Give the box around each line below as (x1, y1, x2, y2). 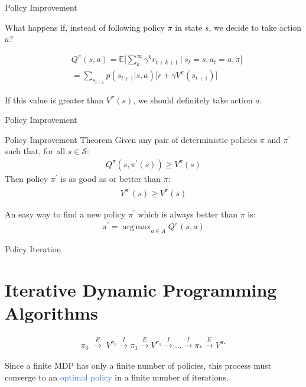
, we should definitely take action (133, 93, 253, 106)
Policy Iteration (5, 243, 61, 255)
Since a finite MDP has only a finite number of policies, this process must (5, 359, 272, 372)
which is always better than (138, 207, 237, 220)
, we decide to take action (209, 21, 302, 33)
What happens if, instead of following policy (5, 21, 165, 33)
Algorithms (5, 301, 98, 325)
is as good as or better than (60, 172, 161, 184)
